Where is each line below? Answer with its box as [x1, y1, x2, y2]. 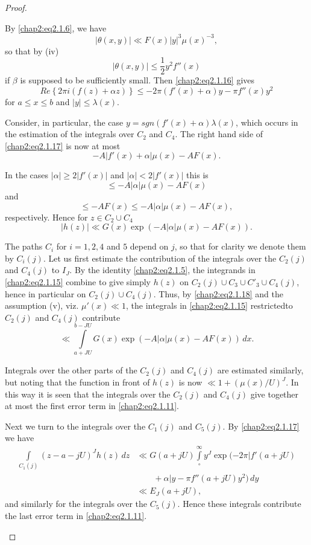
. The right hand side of [175, 127, 263, 140]
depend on [130, 240, 169, 253]
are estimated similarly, [217, 364, 304, 376]
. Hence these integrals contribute [177, 497, 301, 510]
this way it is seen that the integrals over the [5, 387, 171, 400]
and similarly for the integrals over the [5, 497, 147, 510]
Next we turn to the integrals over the [5, 419, 146, 432]
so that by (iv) [5, 44, 59, 57]
